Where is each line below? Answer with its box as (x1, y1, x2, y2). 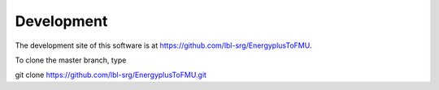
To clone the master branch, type (15, 55, 127, 65)
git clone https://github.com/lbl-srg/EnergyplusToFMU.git (15, 70, 207, 80)
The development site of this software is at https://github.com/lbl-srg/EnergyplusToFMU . (15, 41, 312, 50)
